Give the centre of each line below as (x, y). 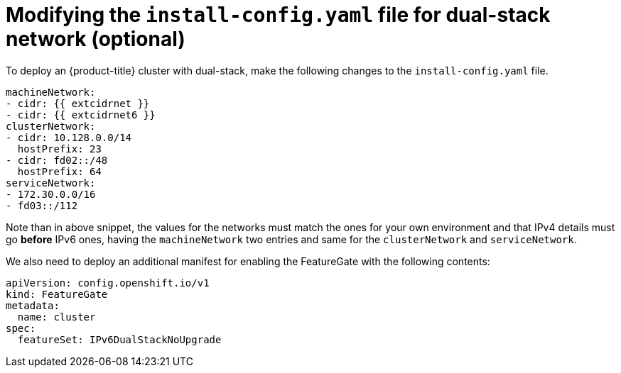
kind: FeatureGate (57, 294)
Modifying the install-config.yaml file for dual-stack (278, 15)
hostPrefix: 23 (59, 149)
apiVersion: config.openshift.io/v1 (108, 283)
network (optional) (96, 39)
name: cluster (56, 317)
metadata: (33, 305)
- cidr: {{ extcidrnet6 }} (81, 115)
